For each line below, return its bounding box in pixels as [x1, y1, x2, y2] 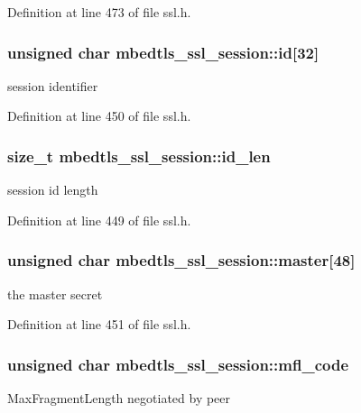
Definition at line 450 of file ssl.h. [7, 106, 191, 125]
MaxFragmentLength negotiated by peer [7, 389, 231, 408]
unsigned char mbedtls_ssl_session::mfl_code [7, 353, 348, 375]
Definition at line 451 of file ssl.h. [7, 315, 191, 334]
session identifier [7, 76, 98, 95]
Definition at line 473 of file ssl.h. [7, 3, 191, 21]
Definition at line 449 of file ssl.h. [7, 210, 191, 229]
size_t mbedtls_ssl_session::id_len [7, 144, 271, 167]
